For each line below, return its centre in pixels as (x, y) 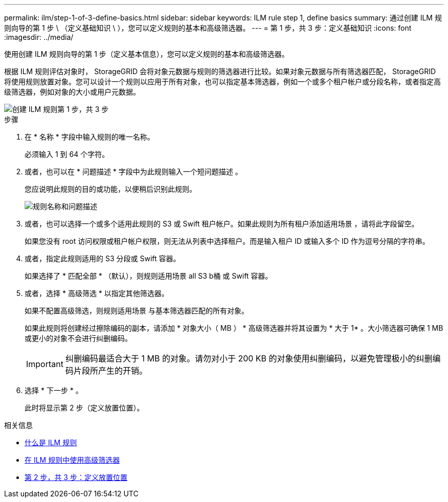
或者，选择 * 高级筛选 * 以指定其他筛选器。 (97, 293)
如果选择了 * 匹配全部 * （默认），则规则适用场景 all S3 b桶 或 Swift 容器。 (149, 276)
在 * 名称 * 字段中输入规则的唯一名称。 (89, 137)
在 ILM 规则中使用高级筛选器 (72, 460)
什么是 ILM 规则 (51, 442)
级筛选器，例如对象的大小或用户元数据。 (72, 92)
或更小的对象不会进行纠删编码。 (78, 338)
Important (45, 364)
